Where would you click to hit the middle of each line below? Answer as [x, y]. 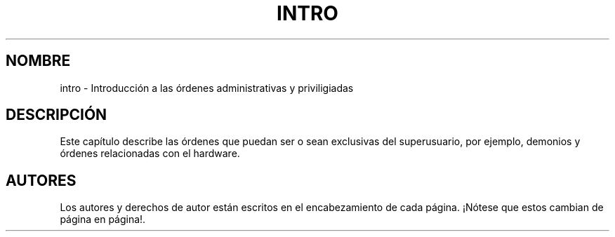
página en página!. [103, 219]
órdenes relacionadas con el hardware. [150, 154]
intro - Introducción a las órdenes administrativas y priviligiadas [207, 88]
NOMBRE [38, 61]
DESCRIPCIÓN [57, 115]
